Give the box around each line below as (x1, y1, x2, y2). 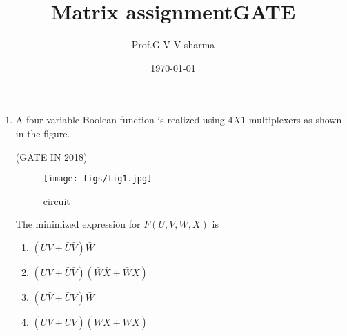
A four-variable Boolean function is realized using (15, 112, 225, 127)
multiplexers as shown (248, 112, 342, 127)
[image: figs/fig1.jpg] (43, 174, 152, 184)
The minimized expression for (15, 217, 141, 231)
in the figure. (15, 126, 70, 140)
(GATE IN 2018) (15, 149, 88, 164)
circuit (43, 193, 70, 208)
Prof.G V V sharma (131, 37, 215, 52)
